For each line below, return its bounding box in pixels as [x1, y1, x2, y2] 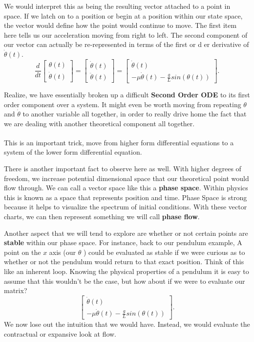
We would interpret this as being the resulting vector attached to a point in [4, 1, 231, 11]
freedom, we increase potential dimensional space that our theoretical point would [4, 173, 249, 183]
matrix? [4, 285, 27, 296]
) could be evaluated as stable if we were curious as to [83, 247, 245, 257]
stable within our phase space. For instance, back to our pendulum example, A [4, 237, 242, 248]
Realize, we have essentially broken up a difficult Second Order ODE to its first [4, 89, 250, 99]
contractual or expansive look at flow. [4, 328, 116, 339]
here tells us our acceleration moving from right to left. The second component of [4, 29, 248, 40]
